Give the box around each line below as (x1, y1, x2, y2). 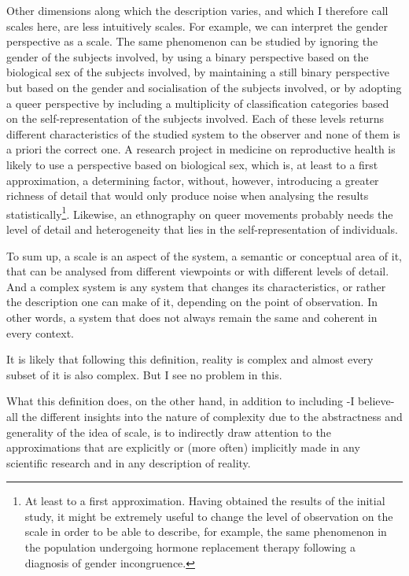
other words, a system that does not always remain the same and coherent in (6, 308, 378, 325)
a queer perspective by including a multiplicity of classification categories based (6, 94, 389, 111)
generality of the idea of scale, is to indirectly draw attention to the (6, 423, 331, 440)
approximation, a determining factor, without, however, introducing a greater (6, 172, 379, 188)
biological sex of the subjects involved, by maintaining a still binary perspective (6, 64, 389, 80)
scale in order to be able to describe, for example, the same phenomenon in (24, 523, 387, 540)
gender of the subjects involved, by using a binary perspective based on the (6, 48, 369, 65)
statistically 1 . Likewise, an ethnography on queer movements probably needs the (6, 203, 393, 222)
